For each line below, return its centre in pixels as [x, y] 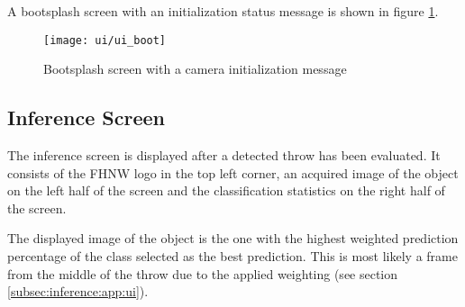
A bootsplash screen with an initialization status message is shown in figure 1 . [223, 11]
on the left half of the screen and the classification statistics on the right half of [226, 190]
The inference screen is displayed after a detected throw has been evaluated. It [224, 155]
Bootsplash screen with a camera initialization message [195, 69]
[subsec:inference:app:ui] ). [78, 291]
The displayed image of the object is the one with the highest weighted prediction [233, 238]
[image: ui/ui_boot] [105, 40]
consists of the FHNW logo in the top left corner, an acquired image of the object [233, 172]
